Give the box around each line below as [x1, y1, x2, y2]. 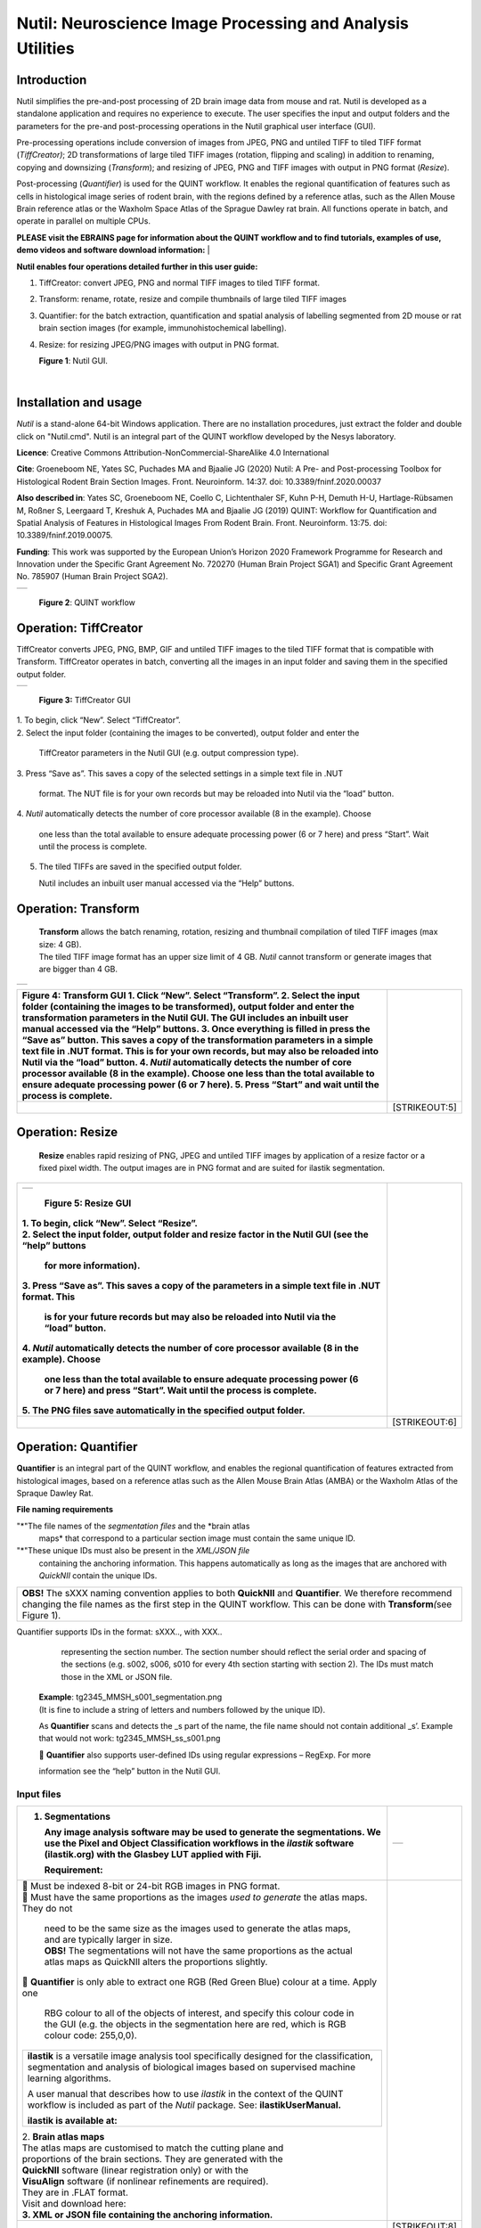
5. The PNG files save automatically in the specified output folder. [21, 1404, 306, 1416]
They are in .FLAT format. [21, 2186, 129, 2199]
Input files [16, 1788, 61, 1800]
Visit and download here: [21, 2198, 126, 2210]
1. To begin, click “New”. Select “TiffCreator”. [16, 715, 182, 725]
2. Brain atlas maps [21, 2131, 105, 2143]
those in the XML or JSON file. [61, 1671, 173, 1682]
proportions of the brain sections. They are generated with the [21, 2153, 284, 2166]
